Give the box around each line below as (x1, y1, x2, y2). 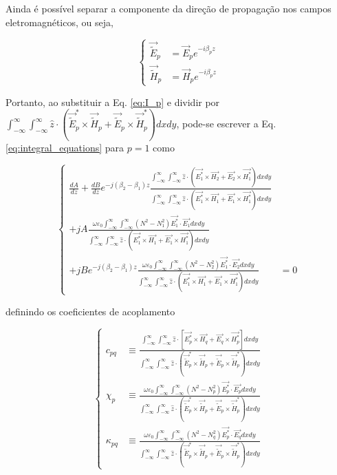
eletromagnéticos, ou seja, (6, 14, 113, 29)
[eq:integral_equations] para (6, 140, 124, 155)
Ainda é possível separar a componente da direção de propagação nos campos (6, 1, 331, 15)
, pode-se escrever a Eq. (176, 116, 276, 131)
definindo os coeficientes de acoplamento (6, 304, 175, 318)
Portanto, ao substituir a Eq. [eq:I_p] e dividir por (6, 94, 220, 109)
